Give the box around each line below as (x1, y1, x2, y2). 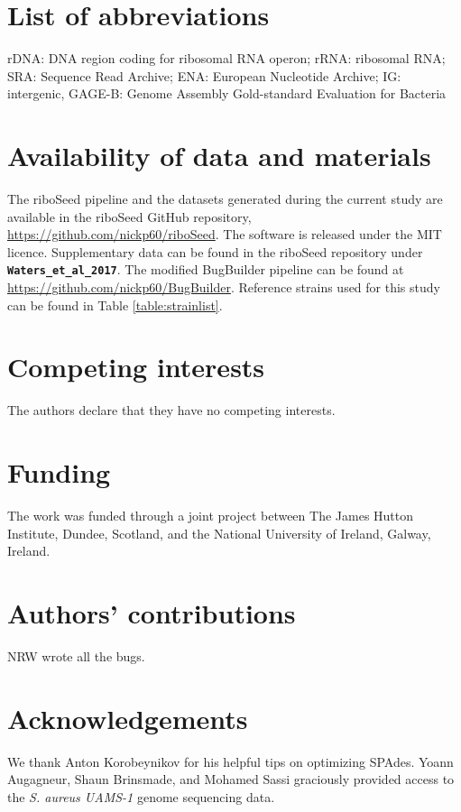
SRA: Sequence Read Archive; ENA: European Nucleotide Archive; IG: (7, 66, 401, 85)
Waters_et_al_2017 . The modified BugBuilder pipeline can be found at (7, 260, 404, 279)
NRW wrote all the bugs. (7, 647, 145, 665)
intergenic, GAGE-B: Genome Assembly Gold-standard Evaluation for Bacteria (7, 84, 447, 103)
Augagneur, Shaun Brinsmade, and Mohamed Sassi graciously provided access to (7, 770, 455, 789)
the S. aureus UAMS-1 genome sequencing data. (7, 787, 275, 806)
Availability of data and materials (7, 137, 431, 174)
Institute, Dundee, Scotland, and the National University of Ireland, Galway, (7, 523, 431, 542)
